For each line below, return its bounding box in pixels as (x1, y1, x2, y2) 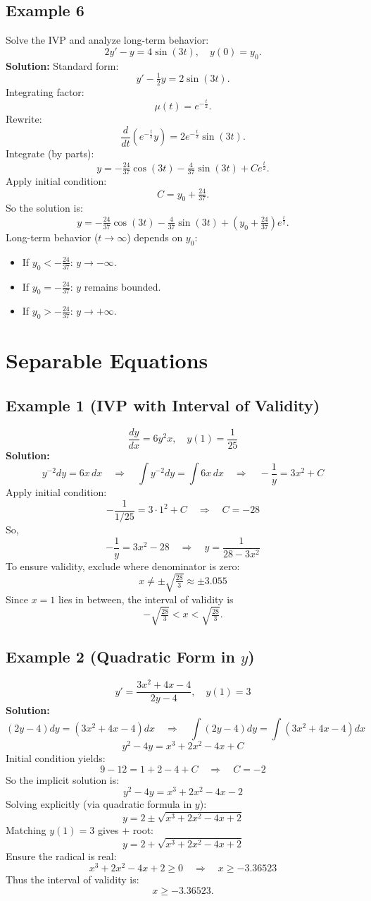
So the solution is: (6, 200, 83, 215)
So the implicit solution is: (6, 772, 120, 787)
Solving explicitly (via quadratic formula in (6, 797, 192, 811)
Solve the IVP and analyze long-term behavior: (6, 32, 209, 47)
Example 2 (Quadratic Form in (6, 646, 235, 667)
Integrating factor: (6, 84, 84, 99)
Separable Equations (6, 346, 208, 375)
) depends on (127, 229, 183, 244)
